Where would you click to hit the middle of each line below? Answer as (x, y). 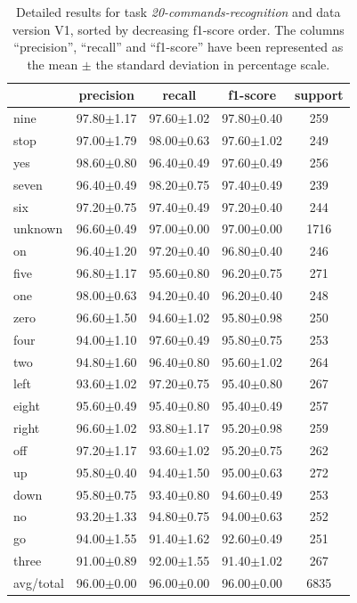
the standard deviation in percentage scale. (213, 64)
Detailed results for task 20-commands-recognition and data (178, 12)
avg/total (39, 582)
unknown (38, 228)
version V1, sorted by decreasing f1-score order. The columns (178, 29)
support (319, 95)
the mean (53, 64)
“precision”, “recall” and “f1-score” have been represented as (178, 47)
